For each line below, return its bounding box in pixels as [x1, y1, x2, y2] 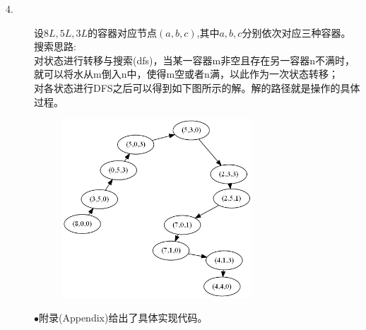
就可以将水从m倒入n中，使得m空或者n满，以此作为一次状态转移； [34, 66, 338, 81]
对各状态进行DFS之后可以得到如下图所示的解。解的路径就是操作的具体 [34, 80, 360, 95]
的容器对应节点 [88, 25, 158, 40]
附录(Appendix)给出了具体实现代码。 [39, 310, 208, 325]
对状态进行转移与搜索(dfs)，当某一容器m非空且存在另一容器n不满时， [34, 52, 355, 67]
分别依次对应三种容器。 [242, 25, 351, 40]
